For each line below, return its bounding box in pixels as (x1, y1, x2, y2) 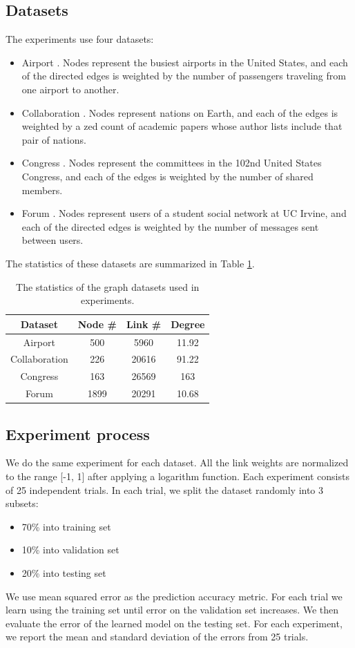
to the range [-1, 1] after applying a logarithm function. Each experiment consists (6, 468, 349, 483)
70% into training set (21, 519, 111, 533)
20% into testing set (21, 565, 106, 580)
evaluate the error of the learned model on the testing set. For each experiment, (6, 616, 343, 630)
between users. (21, 233, 84, 247)
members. (21, 182, 63, 197)
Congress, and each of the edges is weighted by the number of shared (21, 169, 314, 183)
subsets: (6, 496, 39, 511)
